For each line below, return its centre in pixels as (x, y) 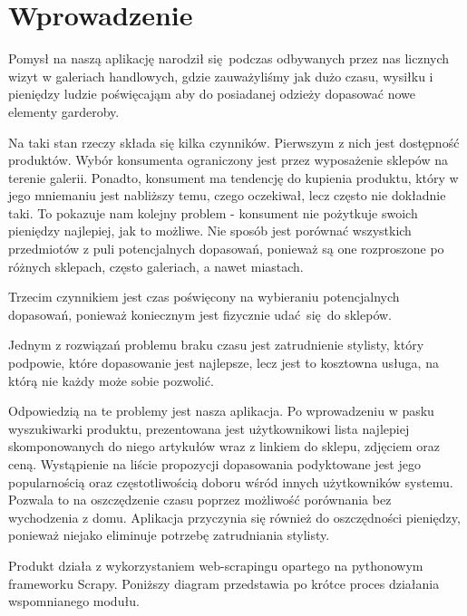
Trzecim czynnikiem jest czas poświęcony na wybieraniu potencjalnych (204, 297)
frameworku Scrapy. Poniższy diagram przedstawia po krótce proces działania (224, 583)
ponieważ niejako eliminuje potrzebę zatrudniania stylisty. (169, 535)
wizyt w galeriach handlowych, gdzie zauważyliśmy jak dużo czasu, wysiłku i (221, 76)
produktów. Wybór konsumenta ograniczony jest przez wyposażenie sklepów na (229, 160)
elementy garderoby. (64, 111)
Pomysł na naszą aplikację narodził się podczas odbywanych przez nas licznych (229, 58)
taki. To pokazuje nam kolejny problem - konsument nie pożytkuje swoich (213, 212)
